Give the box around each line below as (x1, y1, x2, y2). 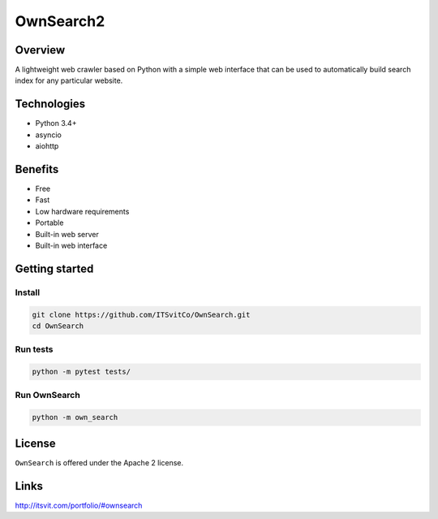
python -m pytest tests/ (32, 367, 131, 377)
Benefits (15, 162, 59, 176)
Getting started (15, 262, 94, 275)
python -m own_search (32, 413, 118, 422)
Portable (35, 218, 64, 227)
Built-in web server (35, 229, 99, 239)
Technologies (15, 97, 86, 111)
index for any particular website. (15, 76, 123, 85)
